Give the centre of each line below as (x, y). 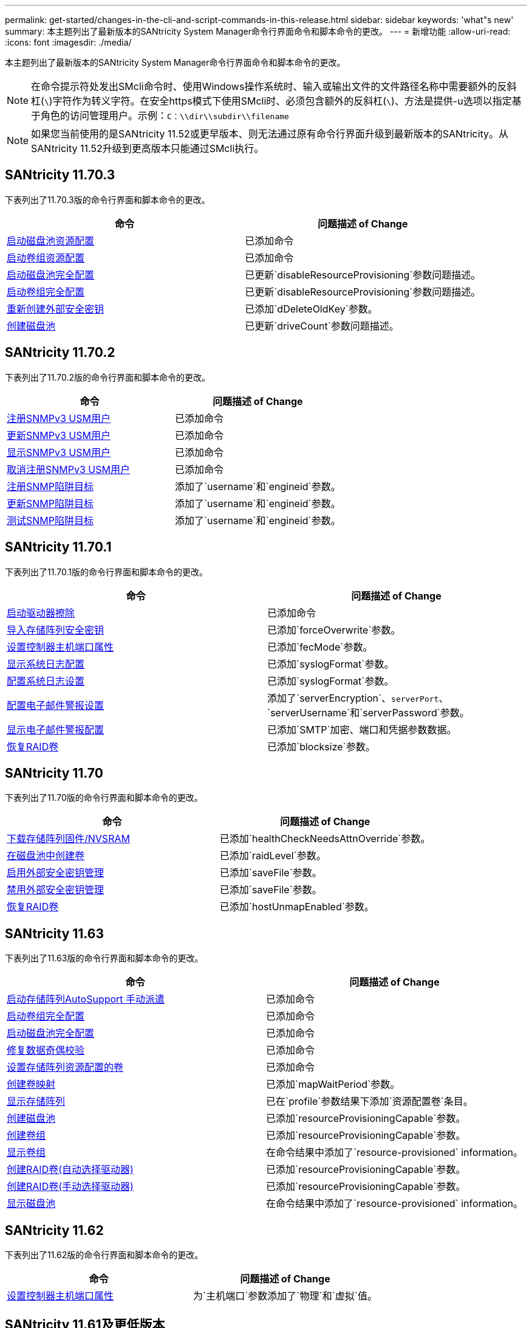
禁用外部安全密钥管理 (56, 890)
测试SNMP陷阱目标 (50, 520)
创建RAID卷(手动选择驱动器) (70, 1187)
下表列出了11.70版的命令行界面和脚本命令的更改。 (104, 798)
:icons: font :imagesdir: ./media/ (68, 42)
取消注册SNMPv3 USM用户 (68, 469)
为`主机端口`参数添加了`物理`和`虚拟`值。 (285, 1296)
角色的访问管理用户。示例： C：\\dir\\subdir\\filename (165, 116)
